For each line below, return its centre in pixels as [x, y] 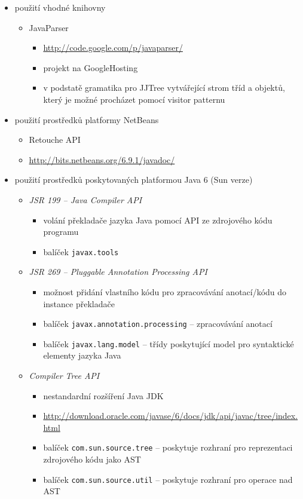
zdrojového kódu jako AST [92, 459]
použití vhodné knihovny [60, 7]
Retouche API [55, 140]
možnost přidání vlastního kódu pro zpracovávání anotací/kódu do [165, 291]
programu [61, 232]
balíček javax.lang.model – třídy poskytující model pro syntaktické [169, 343]
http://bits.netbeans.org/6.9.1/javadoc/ [102, 159]
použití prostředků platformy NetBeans [87, 119]
